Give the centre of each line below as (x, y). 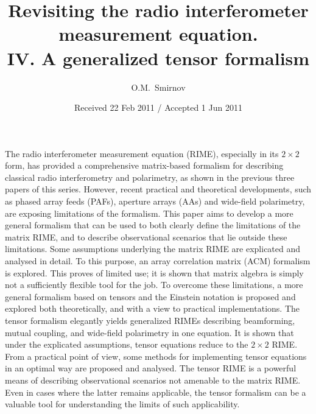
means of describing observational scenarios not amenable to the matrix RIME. (153, 380)
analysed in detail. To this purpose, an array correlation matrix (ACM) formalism (158, 261)
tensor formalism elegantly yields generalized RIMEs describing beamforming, (150, 320)
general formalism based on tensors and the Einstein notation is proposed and (150, 296)
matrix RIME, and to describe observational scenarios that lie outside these (146, 237)
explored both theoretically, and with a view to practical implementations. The (152, 308)
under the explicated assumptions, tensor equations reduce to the (127, 344)
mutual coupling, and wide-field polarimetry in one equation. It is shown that (149, 332)
